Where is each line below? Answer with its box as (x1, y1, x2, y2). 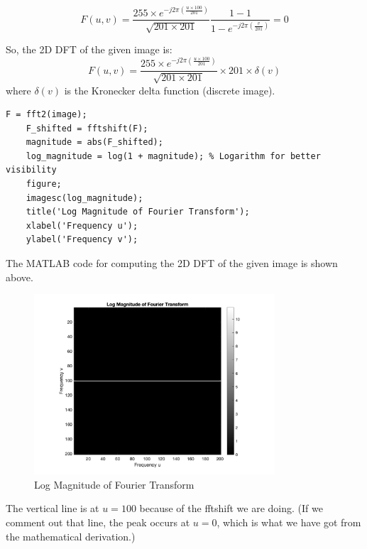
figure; (26, 179, 62, 190)
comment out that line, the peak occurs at (6, 515, 190, 530)
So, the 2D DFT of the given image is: (6, 41, 172, 56)
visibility (6, 165, 57, 175)
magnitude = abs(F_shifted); (26, 137, 163, 148)
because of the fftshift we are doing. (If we (139, 501, 323, 516)
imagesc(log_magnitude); (26, 192, 143, 203)
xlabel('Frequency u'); (26, 220, 138, 231)
